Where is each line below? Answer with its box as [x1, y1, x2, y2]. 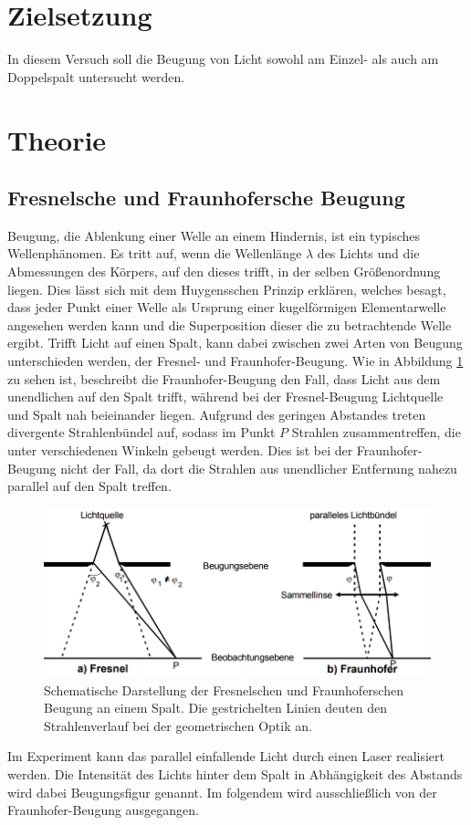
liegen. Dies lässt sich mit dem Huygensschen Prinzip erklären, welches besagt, [7, 279, 446, 298]
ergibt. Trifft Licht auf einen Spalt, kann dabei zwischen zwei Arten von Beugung [7, 333, 463, 352]
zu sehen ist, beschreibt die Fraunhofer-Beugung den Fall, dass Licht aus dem [7, 369, 441, 388]
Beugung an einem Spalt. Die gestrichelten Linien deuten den [44, 698, 387, 717]
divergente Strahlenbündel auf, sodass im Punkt [7, 423, 276, 442]
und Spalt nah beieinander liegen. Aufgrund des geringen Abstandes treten [7, 404, 426, 423]
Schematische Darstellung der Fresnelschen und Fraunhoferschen [44, 680, 403, 699]
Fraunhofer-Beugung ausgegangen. [7, 800, 199, 820]
